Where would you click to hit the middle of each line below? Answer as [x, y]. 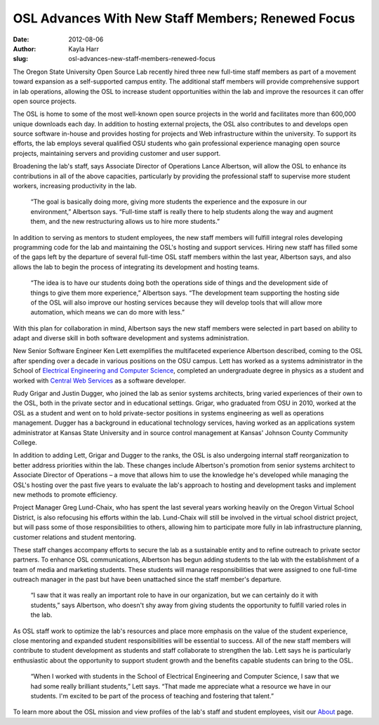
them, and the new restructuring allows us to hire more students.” [125, 222]
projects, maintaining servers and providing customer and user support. [117, 153]
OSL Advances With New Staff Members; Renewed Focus [184, 18]
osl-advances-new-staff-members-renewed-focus [142, 59]
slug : [20, 59]
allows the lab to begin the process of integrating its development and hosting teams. [136, 267]
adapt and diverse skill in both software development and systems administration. [131, 338]
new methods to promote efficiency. [65, 494]
